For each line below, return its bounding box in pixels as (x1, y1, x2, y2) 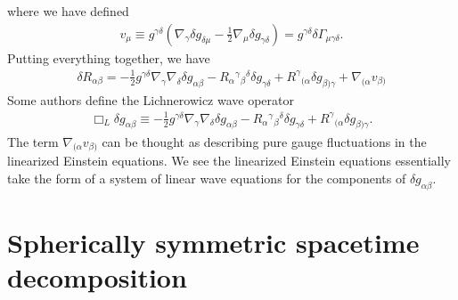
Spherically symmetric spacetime (7, 223, 420, 260)
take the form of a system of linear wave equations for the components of (7, 168, 406, 187)
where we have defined (7, 2, 129, 20)
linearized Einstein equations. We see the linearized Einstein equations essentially (7, 151, 452, 170)
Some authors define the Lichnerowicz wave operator (7, 90, 295, 109)
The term (7, 132, 59, 150)
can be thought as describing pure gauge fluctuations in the (102, 132, 427, 150)
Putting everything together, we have (7, 48, 210, 67)
